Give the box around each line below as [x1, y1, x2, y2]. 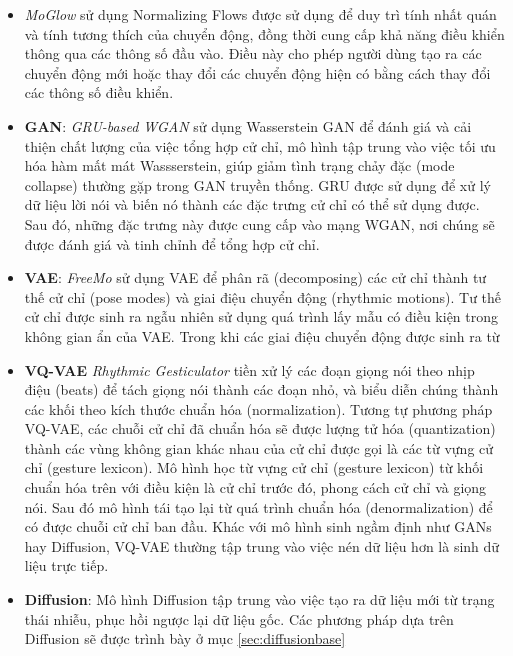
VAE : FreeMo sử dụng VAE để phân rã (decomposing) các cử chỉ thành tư [24, 267, 487, 288]
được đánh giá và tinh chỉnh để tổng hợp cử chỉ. [24, 233, 320, 254]
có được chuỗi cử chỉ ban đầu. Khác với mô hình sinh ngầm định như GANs [24, 516, 492, 537]
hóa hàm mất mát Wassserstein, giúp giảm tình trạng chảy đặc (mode [24, 155, 455, 176]
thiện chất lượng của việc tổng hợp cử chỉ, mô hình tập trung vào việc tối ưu [24, 135, 496, 156]
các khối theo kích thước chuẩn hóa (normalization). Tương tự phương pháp [24, 398, 493, 419]
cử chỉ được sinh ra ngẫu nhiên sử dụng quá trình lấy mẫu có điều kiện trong [24, 306, 499, 327]
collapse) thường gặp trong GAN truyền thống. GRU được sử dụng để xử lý [24, 174, 491, 195]
